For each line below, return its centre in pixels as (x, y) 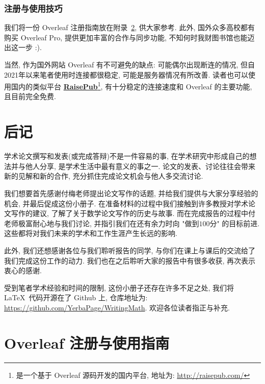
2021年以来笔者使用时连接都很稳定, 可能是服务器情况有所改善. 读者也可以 (126, 74)
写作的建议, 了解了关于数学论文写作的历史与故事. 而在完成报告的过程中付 (133, 213)
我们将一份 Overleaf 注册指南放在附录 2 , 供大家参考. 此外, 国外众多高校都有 (129, 27)
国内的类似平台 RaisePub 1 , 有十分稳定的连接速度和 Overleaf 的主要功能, (131, 86)
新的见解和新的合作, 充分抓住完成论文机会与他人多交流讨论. (104, 176)
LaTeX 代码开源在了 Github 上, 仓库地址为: (76, 297)
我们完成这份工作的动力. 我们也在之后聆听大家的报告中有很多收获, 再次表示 (130, 260)
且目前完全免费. (30, 96)
